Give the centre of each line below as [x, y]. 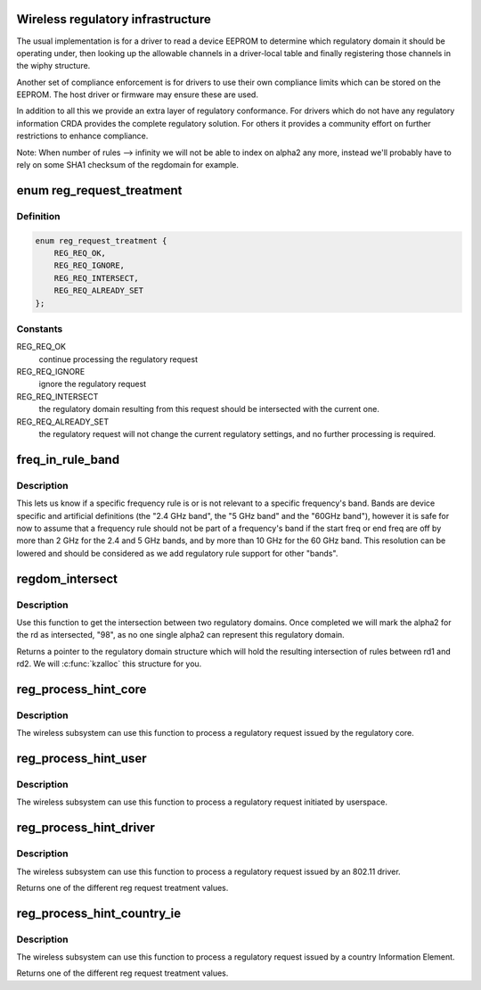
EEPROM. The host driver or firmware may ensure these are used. [137, 95]
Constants [40, 328]
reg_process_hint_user [82, 759]
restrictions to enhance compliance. [82, 136]
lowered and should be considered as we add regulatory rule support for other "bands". [177, 553]
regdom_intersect [67, 578]
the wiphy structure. [53, 66]
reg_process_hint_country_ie [99, 913]
